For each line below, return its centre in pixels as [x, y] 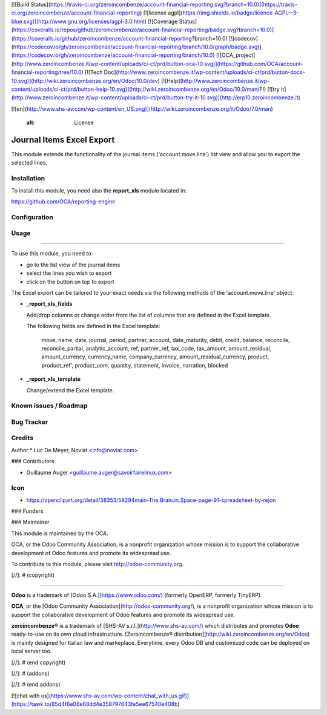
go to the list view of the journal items [73, 265]
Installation [28, 179]
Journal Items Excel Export [63, 140]
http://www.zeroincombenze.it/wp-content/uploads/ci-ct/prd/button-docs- [211, 72]
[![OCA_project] [236, 55]
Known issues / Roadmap [49, 406]
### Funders [27, 511]
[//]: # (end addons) [36, 685]
